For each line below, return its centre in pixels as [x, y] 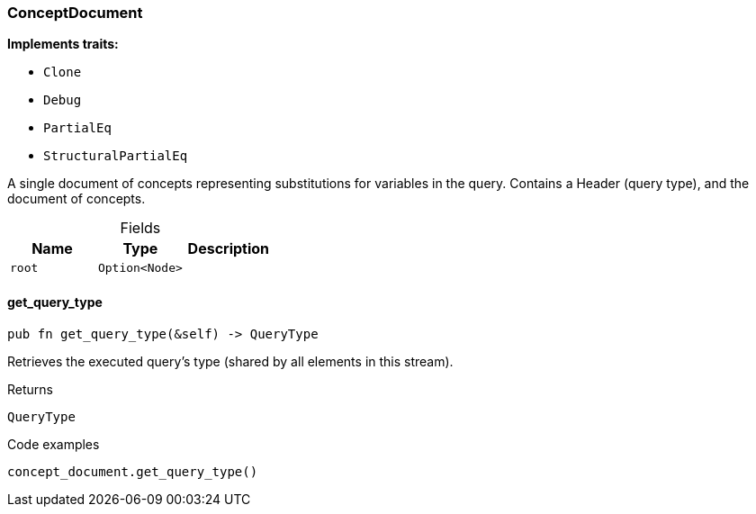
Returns [30, 389]
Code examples [54, 444]
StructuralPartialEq [116, 156]
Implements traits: [63, 44]
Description [229, 249]
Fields [140, 228]
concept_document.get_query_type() [133, 471]
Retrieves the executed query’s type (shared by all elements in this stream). [230, 361]
